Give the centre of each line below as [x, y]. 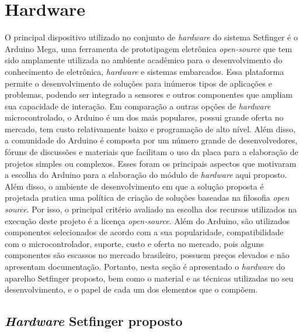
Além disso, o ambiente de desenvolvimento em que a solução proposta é [134, 186]
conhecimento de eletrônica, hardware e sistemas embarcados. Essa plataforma [144, 71]
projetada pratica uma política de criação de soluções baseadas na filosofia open [147, 198]
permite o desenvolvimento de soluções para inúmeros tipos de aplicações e [138, 83]
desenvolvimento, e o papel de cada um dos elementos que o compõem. [131, 289]
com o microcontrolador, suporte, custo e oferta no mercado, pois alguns [134, 243]
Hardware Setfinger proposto [94, 321]
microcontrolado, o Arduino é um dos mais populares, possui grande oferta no [144, 117]
